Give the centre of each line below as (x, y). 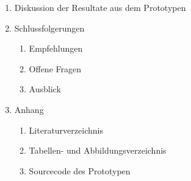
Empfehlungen (56, 48)
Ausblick (45, 89)
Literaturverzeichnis (66, 130)
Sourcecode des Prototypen (80, 170)
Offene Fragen (55, 68)
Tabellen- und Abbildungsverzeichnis (98, 150)
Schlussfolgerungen (49, 28)
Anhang (29, 109)
